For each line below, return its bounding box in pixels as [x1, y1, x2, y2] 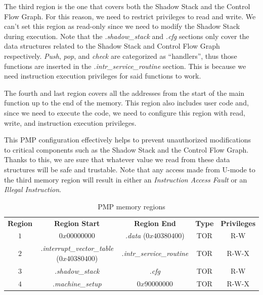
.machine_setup [52, 278, 102, 288]
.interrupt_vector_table [40, 243, 114, 253]
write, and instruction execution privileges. [4, 117, 137, 128]
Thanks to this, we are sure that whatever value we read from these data [4, 154, 230, 165]
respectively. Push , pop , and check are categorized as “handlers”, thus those [4, 50, 237, 61]
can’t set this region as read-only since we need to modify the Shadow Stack [4, 21, 240, 31]
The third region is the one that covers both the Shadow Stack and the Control [4, 1, 250, 11]
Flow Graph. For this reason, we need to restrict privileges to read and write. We [4, 11, 256, 21]
